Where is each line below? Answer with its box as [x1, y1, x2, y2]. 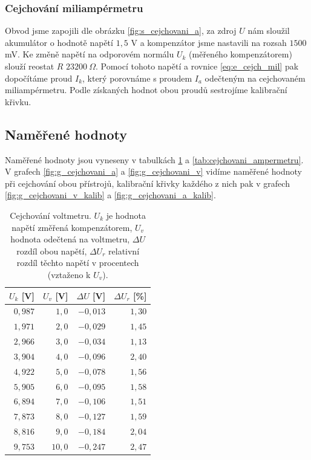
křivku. [5, 95, 31, 108]
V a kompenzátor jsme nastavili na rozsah [131, 36, 287, 48]
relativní [108, 244, 140, 257]
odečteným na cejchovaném [205, 71, 306, 84]
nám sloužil [247, 24, 290, 37]
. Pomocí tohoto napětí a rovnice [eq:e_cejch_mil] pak [95, 60, 299, 72]
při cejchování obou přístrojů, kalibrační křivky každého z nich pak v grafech [5, 177, 290, 189]
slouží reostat [5, 60, 54, 72]
